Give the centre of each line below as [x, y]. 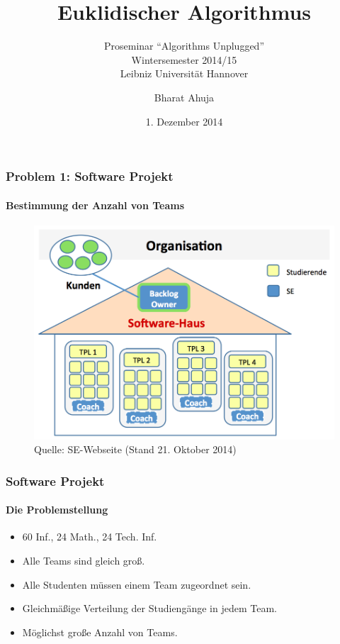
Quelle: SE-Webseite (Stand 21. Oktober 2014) [135, 449]
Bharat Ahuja [184, 97]
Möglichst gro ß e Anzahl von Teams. [100, 632]
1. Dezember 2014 [184, 121]
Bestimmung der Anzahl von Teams [95, 205]
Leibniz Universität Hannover [184, 73]
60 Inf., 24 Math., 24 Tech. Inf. [90, 537]
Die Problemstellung [57, 510]
